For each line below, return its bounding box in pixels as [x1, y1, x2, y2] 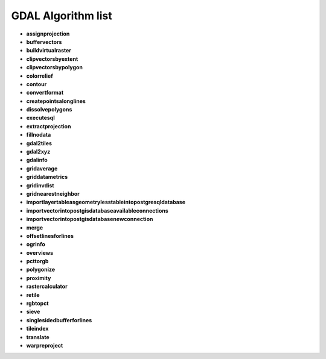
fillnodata [26, 131, 51, 139]
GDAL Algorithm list [11, 9, 112, 22]
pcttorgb [26, 258, 49, 265]
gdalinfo [26, 157, 48, 164]
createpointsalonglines [26, 97, 86, 105]
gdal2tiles [26, 139, 53, 147]
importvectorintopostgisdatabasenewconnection [26, 216, 153, 223]
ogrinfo [26, 241, 45, 248]
